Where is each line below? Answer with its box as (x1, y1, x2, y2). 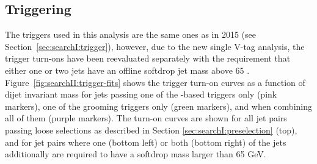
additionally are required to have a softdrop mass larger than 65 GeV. (5, 148, 266, 160)
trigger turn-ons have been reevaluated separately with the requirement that (5, 52, 291, 65)
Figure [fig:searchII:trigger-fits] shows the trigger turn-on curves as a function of (5, 76, 305, 88)
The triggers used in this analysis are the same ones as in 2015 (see (5, 28, 257, 41)
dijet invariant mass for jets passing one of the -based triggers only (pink (5, 88, 277, 101)
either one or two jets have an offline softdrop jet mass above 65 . (5, 63, 250, 76)
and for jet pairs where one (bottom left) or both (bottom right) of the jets (5, 135, 286, 148)
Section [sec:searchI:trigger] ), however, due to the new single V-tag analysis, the (5, 40, 305, 52)
